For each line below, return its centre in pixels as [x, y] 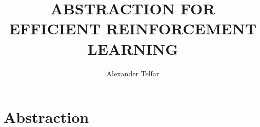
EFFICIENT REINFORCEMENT [133, 28]
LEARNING [133, 48]
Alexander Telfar [133, 73]
